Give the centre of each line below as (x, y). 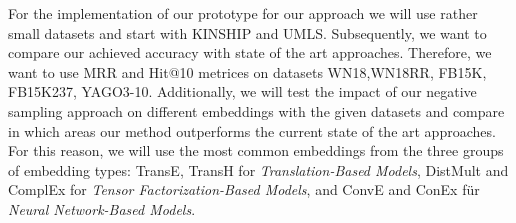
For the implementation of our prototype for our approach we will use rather (243, 13)
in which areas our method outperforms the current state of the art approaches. (252, 130)
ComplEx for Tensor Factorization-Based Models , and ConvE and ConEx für (244, 189)
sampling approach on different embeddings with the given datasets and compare (256, 110)
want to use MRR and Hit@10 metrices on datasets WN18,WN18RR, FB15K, (247, 71)
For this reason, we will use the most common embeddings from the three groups (256, 150)
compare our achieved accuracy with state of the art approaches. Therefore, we (250, 52)
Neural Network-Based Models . (102, 208)
